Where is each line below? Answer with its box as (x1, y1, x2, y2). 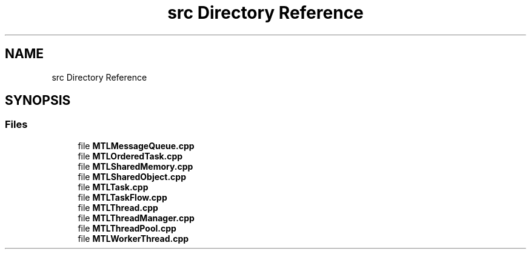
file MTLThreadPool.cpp (78, 222, 176, 233)
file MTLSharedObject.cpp (78, 171, 186, 182)
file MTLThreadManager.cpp (78, 212, 195, 223)
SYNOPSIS (5, 93, 71, 109)
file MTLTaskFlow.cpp (78, 192, 167, 202)
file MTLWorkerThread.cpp (78, 233, 189, 244)
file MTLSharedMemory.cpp (78, 161, 193, 172)
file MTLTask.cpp (78, 181, 149, 192)
